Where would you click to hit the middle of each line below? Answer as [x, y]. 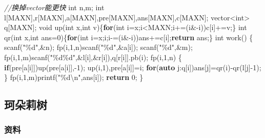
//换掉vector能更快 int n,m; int [54, 7]
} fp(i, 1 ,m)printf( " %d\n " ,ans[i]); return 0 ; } [74, 77]
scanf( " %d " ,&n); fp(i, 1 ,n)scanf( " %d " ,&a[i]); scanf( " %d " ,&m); [98, 47]
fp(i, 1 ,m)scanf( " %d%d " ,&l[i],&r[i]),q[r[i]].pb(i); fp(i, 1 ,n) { [93, 57]
